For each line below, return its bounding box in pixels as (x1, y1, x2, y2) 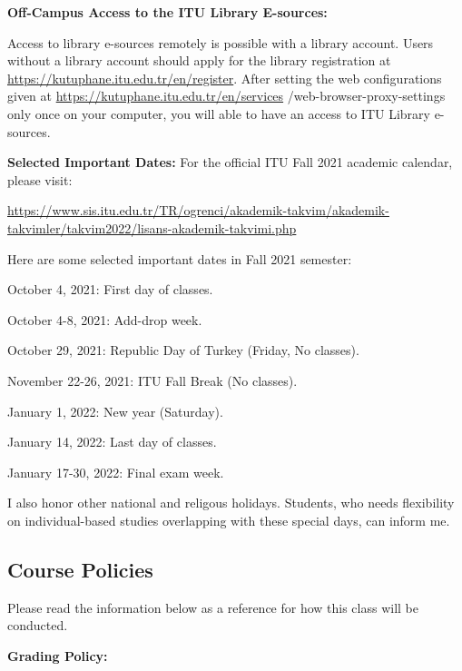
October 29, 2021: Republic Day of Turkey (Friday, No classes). (7, 340, 359, 360)
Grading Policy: (7, 646, 108, 665)
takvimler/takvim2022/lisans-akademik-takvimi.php (7, 218, 297, 237)
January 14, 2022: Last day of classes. (7, 432, 217, 451)
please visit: (7, 170, 73, 189)
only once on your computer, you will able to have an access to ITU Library (7, 104, 430, 123)
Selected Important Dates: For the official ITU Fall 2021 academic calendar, (7, 153, 453, 172)
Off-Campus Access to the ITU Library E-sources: (7, 3, 328, 21)
